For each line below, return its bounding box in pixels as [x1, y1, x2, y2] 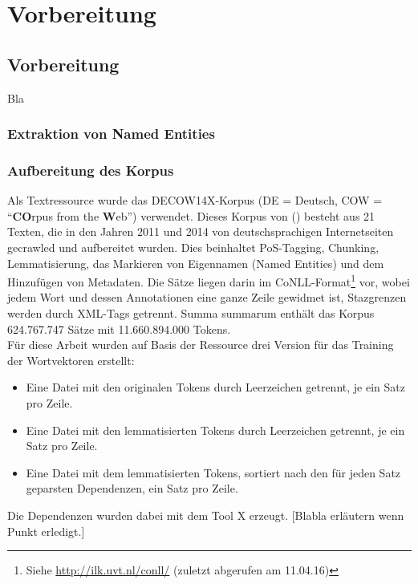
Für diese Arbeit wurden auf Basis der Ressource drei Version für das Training [7, 336, 394, 353]
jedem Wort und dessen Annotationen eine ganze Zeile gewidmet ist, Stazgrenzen [7, 289, 407, 306]
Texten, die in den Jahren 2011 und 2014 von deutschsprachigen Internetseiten [7, 223, 394, 240]
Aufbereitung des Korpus [7, 160, 174, 180]
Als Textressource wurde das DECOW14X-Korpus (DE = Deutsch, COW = [7, 192, 383, 209]
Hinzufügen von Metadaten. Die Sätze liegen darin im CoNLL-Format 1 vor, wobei [7, 271, 410, 290]
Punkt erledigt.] [7, 522, 85, 539]
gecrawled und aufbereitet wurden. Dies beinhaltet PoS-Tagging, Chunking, [7, 239, 379, 256]
